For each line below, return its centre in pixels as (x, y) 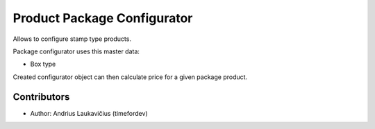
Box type (43, 64)
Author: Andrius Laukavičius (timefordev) (89, 113)
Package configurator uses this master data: (76, 51)
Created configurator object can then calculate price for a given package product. (130, 77)
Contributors (41, 97)
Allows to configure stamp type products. (72, 39)
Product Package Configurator (103, 18)
